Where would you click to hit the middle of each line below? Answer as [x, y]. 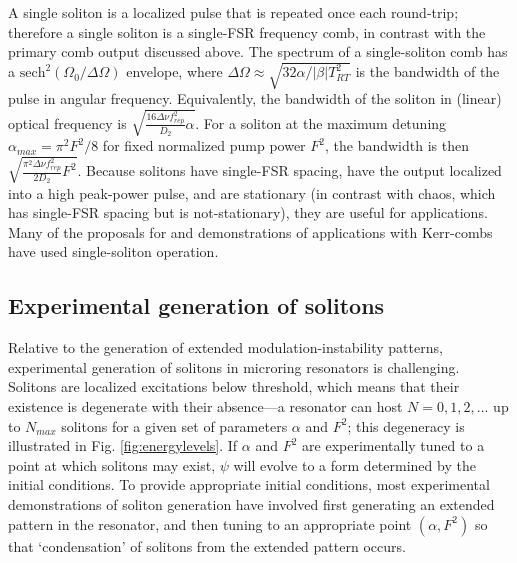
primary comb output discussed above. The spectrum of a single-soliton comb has [258, 51]
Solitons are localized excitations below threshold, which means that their [234, 386]
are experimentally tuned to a [393, 445]
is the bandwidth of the [427, 71]
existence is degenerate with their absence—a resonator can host [205, 405]
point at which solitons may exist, [112, 464]
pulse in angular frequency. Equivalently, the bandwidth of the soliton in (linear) [255, 98]
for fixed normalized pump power [204, 145]
